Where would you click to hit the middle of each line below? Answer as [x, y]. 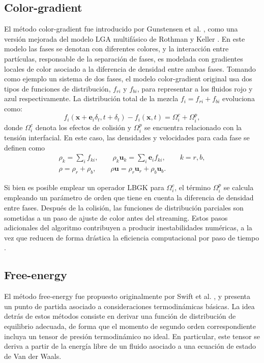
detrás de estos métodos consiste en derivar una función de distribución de [120, 316]
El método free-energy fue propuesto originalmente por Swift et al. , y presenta [127, 296]
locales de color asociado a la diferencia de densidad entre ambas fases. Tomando [130, 68]
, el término [193, 187]
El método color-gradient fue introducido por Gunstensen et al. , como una [121, 29]
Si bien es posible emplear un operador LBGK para [84, 187]
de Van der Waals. [33, 356]
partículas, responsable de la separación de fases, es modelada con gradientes [124, 58]
